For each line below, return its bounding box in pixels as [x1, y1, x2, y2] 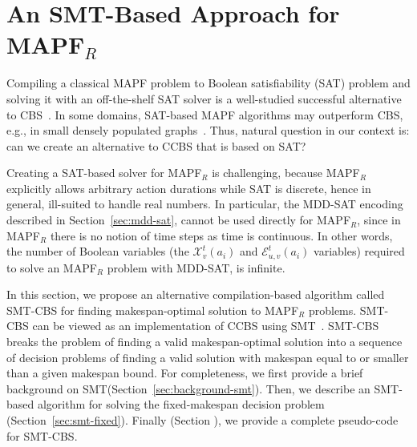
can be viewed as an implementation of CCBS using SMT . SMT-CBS [32, 317, 379, 334]
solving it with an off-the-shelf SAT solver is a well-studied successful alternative [6, 90, 402, 107]
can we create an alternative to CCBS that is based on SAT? [6, 137, 306, 154]
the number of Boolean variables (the [6, 243, 189, 260]
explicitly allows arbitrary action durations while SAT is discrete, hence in [6, 179, 371, 196]
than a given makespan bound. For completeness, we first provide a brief [6, 364, 363, 381]
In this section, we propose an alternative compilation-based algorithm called [6, 286, 385, 303]
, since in [357, 211, 401, 228]
